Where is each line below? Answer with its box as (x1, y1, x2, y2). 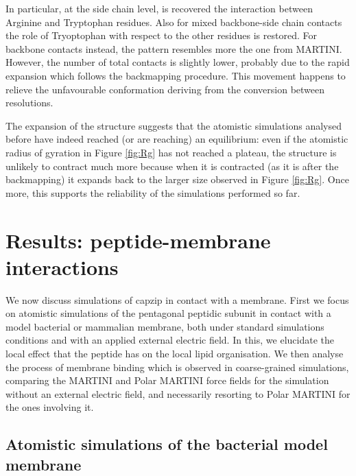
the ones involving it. (5, 400, 94, 414)
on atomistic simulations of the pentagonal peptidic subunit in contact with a (5, 306, 331, 320)
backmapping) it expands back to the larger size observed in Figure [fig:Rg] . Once (5, 172, 349, 187)
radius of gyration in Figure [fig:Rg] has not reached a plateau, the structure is (5, 145, 337, 159)
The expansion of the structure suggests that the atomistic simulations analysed (5, 118, 342, 132)
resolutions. (5, 95, 54, 110)
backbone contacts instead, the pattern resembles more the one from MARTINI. (5, 41, 342, 56)
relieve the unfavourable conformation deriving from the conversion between (5, 82, 325, 96)
